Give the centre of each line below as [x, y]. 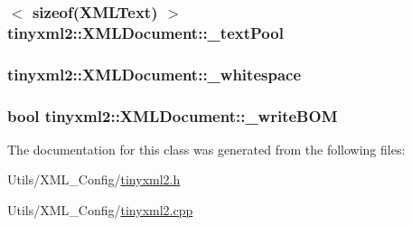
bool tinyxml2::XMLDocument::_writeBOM [173, 115]
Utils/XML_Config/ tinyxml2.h [94, 179]
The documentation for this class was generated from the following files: [206, 149]
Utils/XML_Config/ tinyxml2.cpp [100, 210]
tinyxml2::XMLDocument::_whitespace [154, 74]
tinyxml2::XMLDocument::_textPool [145, 32]
